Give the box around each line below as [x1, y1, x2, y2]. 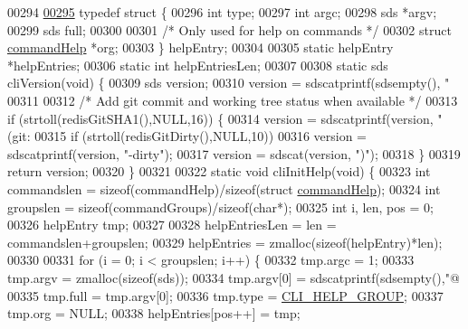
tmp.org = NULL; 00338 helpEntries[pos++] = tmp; [7, 304, 301, 323]
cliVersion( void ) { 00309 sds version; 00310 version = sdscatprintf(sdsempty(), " [7, 73, 450, 92]
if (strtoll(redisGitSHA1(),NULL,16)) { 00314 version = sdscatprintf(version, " [7, 108, 443, 127]
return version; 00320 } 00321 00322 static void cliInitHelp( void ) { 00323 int [7, 162, 431, 181]
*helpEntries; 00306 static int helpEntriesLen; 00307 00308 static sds [7, 55, 388, 74]
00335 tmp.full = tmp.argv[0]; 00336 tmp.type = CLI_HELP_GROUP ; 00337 [7, 286, 444, 305]
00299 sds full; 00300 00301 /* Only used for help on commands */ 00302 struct [7, 20, 452, 39]
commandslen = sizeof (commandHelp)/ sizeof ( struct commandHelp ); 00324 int [7, 179, 441, 198]
